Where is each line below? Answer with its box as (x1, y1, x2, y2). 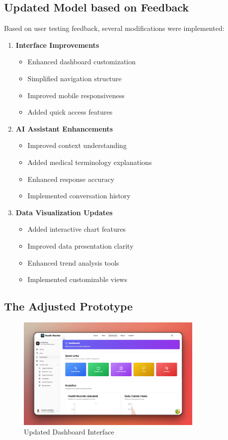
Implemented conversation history (27, 190, 131, 201)
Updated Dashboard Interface (24, 427, 114, 437)
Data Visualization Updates (15, 207, 113, 217)
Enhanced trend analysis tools (27, 257, 119, 268)
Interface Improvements (15, 39, 99, 50)
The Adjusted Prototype (4, 298, 133, 314)
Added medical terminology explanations (27, 156, 152, 167)
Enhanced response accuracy (27, 173, 115, 184)
